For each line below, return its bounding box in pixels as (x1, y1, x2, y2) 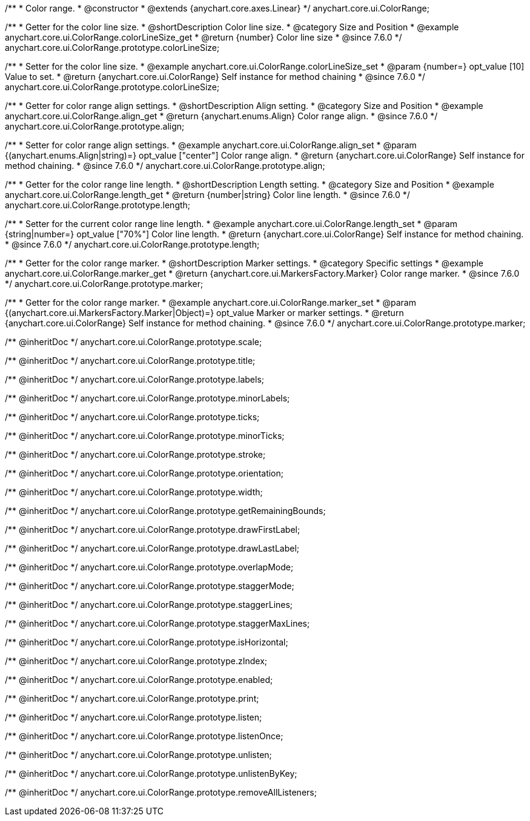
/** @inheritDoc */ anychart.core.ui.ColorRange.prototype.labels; (5, 374, 264, 384)
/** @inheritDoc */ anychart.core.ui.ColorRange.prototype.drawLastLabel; (5, 543, 300, 553)
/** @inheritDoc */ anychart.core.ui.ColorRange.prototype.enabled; (5, 674, 273, 685)
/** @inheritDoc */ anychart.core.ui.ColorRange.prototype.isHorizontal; (5, 637, 288, 647)
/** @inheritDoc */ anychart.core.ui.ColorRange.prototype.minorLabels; (5, 393, 290, 403)
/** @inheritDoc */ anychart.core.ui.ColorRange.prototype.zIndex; (5, 656, 268, 666)
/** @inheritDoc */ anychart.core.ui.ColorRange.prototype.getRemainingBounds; (5, 506, 326, 516)
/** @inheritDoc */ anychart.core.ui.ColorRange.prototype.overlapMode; (5, 562, 294, 572)
